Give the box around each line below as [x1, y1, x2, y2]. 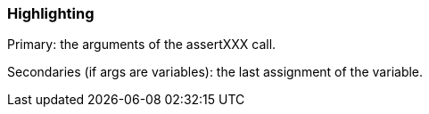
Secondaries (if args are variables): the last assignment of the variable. [7, 64, 424, 80]
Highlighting [7, 4, 95, 22]
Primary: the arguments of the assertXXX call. [7, 37, 276, 53]
